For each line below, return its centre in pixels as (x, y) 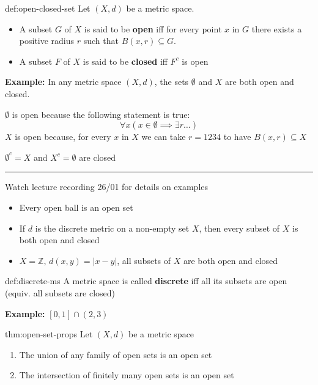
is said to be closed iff (125, 61)
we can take (164, 137)
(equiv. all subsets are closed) (60, 292)
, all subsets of (144, 260)
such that (101, 41)
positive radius (47, 41)
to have (237, 137)
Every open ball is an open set (76, 207)
